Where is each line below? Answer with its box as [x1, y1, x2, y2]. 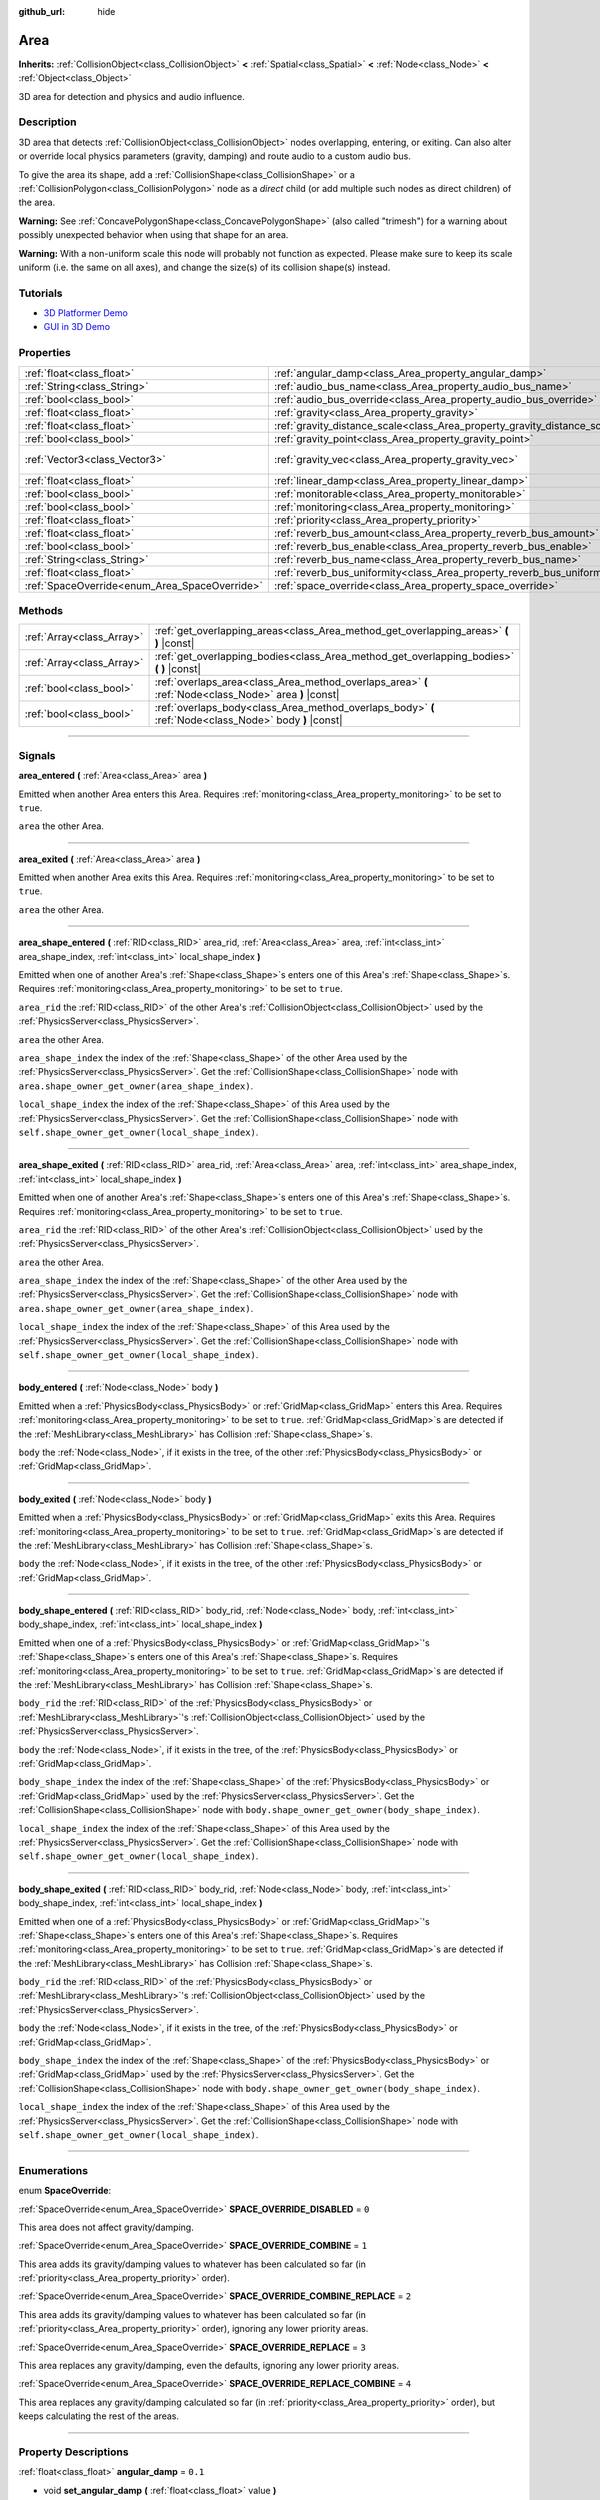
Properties [18, 346, 72, 360]
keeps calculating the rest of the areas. [18, 2410, 180, 2422]
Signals [18, 748, 56, 762]
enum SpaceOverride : [18, 2185, 112, 2197]
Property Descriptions [18, 2445, 129, 2459]
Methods [18, 604, 64, 617]
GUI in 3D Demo [43, 321, 110, 333]
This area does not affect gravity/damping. [18, 2221, 194, 2233]
